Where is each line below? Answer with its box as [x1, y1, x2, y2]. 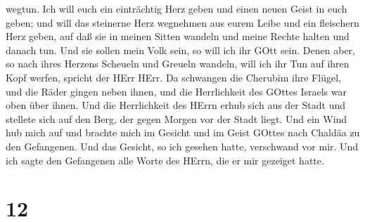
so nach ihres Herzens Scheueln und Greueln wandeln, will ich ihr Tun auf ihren [6, 56, 350, 71]
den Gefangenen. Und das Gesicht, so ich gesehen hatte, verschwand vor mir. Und [6, 138, 359, 153]
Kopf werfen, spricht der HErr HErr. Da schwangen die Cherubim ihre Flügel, [6, 70, 341, 84]
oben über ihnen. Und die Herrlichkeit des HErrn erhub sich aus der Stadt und [6, 98, 345, 112]
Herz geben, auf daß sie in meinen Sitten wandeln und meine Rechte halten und [6, 29, 350, 44]
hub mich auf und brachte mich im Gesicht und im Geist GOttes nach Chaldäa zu [6, 125, 360, 140]
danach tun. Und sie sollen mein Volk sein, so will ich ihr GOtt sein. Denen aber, [6, 42, 355, 57]
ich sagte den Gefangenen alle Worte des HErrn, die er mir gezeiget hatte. [6, 152, 324, 167]
